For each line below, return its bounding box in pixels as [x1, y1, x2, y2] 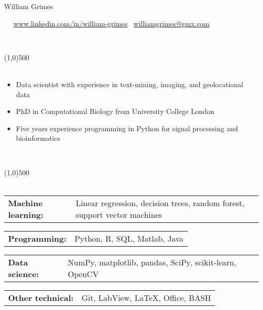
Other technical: [8, 291, 74, 303]
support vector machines [75, 208, 162, 220]
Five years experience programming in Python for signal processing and [16, 123, 238, 133]
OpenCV [68, 267, 99, 280]
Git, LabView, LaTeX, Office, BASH [81, 291, 211, 303]
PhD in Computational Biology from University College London [16, 106, 214, 117]
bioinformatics [16, 133, 60, 143]
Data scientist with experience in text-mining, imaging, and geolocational [16, 79, 243, 89]
